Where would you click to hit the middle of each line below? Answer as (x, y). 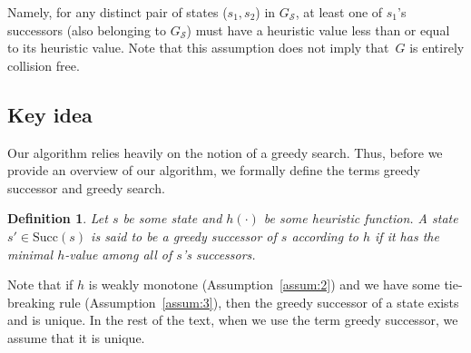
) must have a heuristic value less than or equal (318, 29)
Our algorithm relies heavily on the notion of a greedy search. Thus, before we (225, 152)
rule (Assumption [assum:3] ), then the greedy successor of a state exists (259, 302)
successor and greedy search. (86, 187)
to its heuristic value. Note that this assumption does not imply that (198, 48)
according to (325, 235)
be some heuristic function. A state (361, 218)
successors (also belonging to (87, 29)
